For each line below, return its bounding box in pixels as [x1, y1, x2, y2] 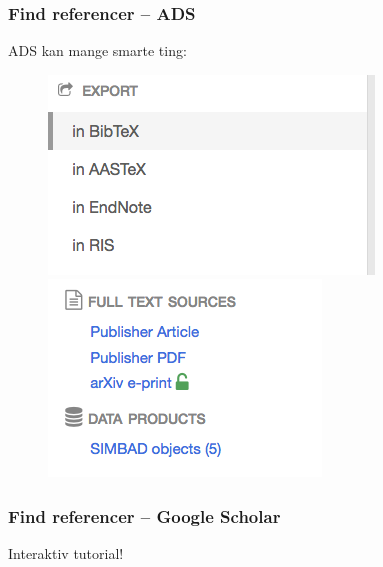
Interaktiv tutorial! [8, 543, 124, 564]
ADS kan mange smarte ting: [8, 40, 187, 61]
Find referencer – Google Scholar [8, 503, 281, 528]
